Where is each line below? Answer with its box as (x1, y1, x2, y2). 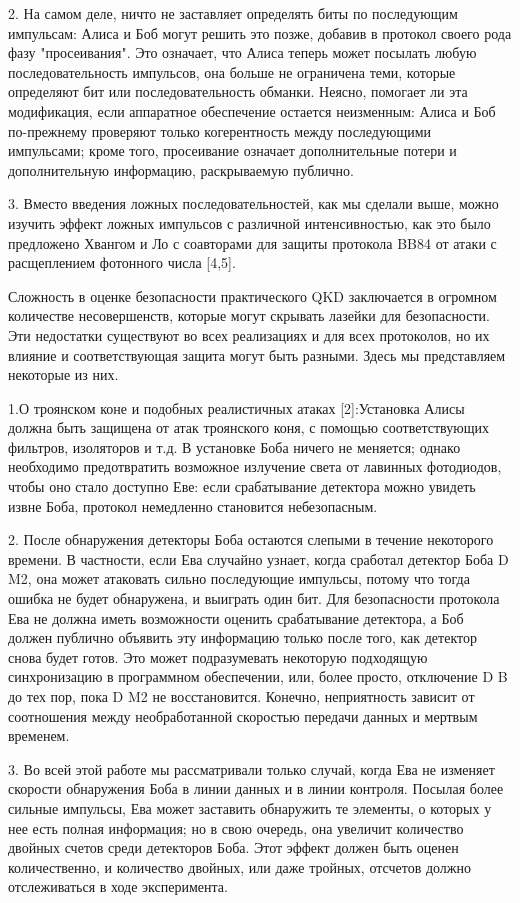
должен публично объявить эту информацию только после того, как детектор (8, 627, 477, 648)
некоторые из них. (8, 364, 119, 385)
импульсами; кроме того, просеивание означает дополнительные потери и (8, 140, 457, 161)
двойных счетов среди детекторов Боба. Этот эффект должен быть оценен (8, 837, 459, 858)
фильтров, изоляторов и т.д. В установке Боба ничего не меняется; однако (8, 436, 461, 457)
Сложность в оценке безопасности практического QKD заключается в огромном (8, 285, 497, 306)
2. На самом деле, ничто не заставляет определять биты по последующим (8, 3, 458, 23)
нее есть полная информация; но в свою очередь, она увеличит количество (8, 817, 464, 838)
